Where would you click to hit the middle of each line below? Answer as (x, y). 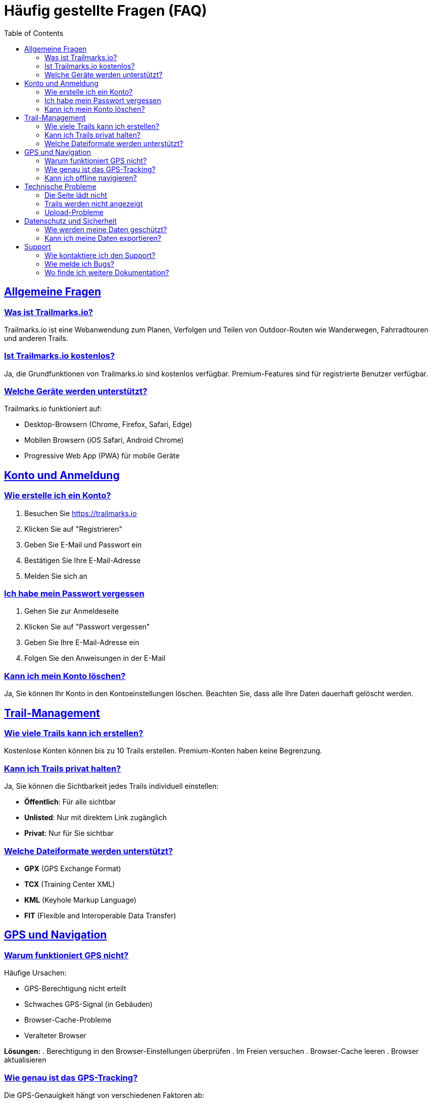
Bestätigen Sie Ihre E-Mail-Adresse (83, 560)
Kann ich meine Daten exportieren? (103, 238)
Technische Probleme (60, 186)
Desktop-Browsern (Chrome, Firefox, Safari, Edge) (108, 425)
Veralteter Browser (55, 1036)
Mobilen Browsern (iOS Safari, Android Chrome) (104, 440)
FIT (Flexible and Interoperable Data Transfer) (100, 915)
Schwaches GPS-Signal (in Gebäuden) (88, 1004)
